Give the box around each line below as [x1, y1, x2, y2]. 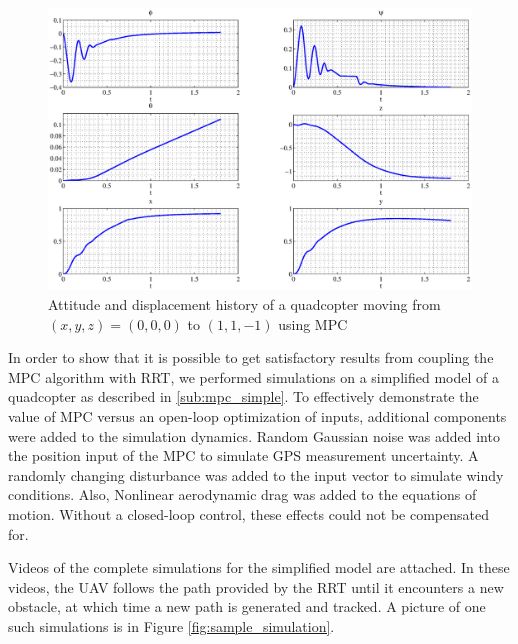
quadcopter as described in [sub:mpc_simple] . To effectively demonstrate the [8, 386, 479, 407]
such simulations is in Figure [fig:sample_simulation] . [8, 615, 335, 636]
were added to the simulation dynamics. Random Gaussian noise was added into [8, 425, 500, 446]
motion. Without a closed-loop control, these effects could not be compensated [8, 503, 489, 524]
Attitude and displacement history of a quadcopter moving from [48, 293, 441, 314]
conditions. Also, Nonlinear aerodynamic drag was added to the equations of [8, 484, 477, 505]
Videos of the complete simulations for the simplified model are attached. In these [8, 557, 510, 578]
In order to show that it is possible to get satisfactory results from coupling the [8, 347, 494, 368]
